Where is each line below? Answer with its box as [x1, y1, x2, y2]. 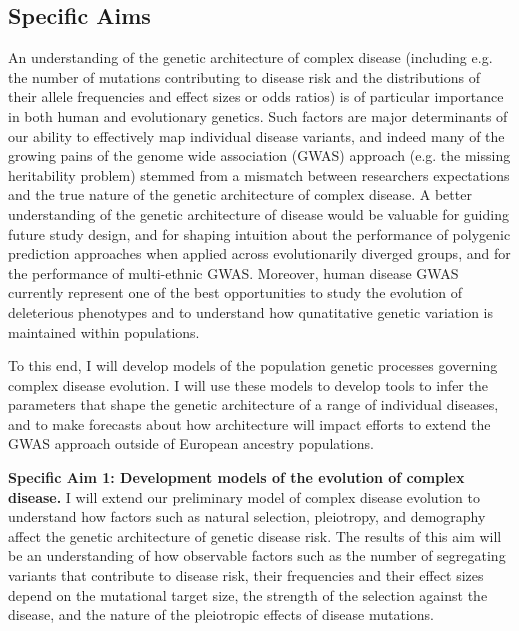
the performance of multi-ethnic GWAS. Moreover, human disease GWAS [8, 262, 459, 283]
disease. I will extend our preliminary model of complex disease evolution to [8, 486, 480, 507]
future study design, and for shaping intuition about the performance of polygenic [8, 223, 511, 244]
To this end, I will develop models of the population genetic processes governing [8, 355, 498, 376]
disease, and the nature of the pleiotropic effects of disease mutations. [8, 604, 434, 625]
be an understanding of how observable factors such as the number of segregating [8, 545, 506, 566]
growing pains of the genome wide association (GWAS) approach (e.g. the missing [8, 145, 511, 166]
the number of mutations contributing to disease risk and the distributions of [8, 66, 480, 87]
